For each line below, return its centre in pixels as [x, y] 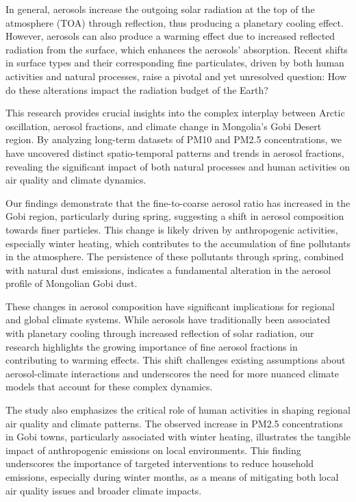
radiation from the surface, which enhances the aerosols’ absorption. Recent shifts [177, 49]
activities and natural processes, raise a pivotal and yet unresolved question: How [176, 76]
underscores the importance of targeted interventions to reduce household [160, 463]
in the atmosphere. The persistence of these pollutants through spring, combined [175, 256]
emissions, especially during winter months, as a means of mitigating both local [172, 477]
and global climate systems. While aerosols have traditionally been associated [168, 319]
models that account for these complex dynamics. [109, 387]
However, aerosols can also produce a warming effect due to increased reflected [170, 36]
